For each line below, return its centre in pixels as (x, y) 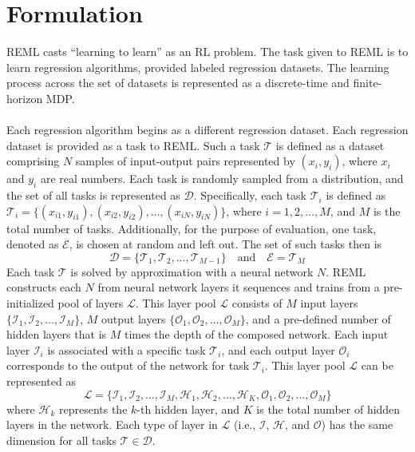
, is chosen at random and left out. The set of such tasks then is (225, 244)
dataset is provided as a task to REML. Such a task (133, 145)
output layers (133, 318)
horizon (25, 98)
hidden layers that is (57, 334)
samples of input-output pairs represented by (185, 161)
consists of (257, 303)
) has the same (357, 424)
